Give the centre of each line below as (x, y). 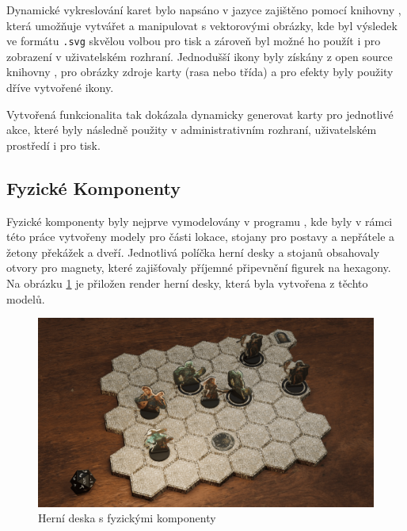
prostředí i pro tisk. (53, 145)
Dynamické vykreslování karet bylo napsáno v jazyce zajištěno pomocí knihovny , (204, 10)
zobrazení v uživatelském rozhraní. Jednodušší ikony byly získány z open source (200, 56)
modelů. (26, 298)
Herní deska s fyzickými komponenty (127, 518)
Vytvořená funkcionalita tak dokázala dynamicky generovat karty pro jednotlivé (200, 114)
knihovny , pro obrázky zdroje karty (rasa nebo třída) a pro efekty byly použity (200, 72)
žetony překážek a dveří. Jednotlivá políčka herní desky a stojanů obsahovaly (193, 252)
